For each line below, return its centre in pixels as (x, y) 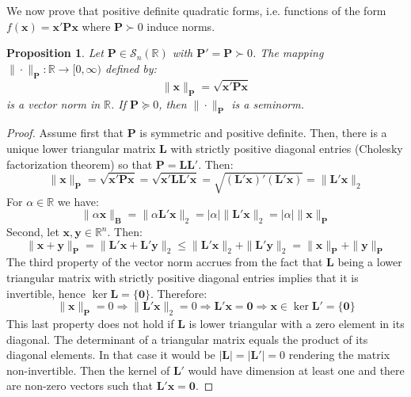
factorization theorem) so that (80, 164)
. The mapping (288, 53)
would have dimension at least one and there (296, 370)
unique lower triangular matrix (81, 148)
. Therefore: (179, 293)
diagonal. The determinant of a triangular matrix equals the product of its (187, 339)
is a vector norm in (53, 103)
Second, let (33, 232)
